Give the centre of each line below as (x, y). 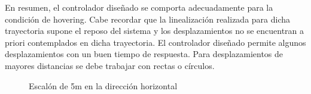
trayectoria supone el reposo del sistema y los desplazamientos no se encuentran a (155, 31)
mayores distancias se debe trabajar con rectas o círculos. (110, 65)
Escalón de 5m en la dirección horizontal (103, 85)
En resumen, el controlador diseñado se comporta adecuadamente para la (139, 7)
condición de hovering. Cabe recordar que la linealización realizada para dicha (148, 19)
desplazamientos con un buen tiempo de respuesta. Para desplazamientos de (144, 54)
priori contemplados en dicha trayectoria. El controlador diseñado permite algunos (155, 42)
